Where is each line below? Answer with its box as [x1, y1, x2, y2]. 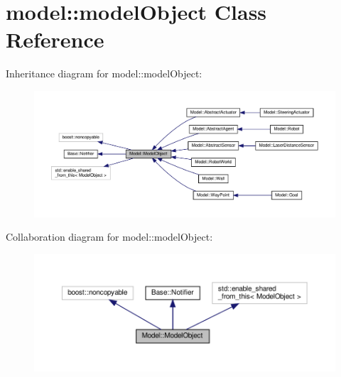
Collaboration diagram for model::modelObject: [6, 229, 213, 244]
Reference [6, 25, 104, 54]
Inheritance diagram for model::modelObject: [6, 66, 202, 81]
